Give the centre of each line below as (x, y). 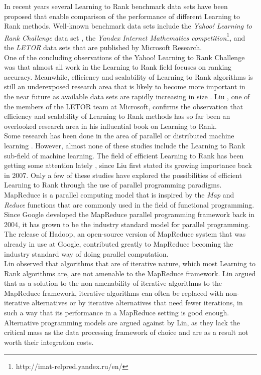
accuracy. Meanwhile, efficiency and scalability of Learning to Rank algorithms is (128, 76)
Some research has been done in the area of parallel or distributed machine (119, 136)
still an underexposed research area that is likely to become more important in (125, 86)
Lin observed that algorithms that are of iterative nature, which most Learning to (130, 263)
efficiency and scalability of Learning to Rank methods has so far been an (117, 116)
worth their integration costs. (49, 342)
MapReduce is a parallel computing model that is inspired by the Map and (119, 194)
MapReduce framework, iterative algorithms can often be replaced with (114, 293)
